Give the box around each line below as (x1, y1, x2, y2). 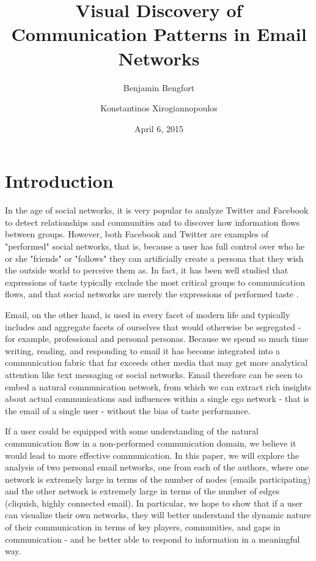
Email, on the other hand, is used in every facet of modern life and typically (5, 308, 290, 321)
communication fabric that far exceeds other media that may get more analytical (5, 356, 308, 369)
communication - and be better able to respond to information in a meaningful (5, 532, 300, 545)
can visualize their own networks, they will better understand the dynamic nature (5, 508, 311, 521)
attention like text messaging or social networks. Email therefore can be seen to (5, 368, 303, 381)
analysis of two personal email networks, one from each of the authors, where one (5, 461, 309, 474)
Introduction (5, 168, 114, 193)
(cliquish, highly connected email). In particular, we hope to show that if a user (5, 496, 303, 509)
